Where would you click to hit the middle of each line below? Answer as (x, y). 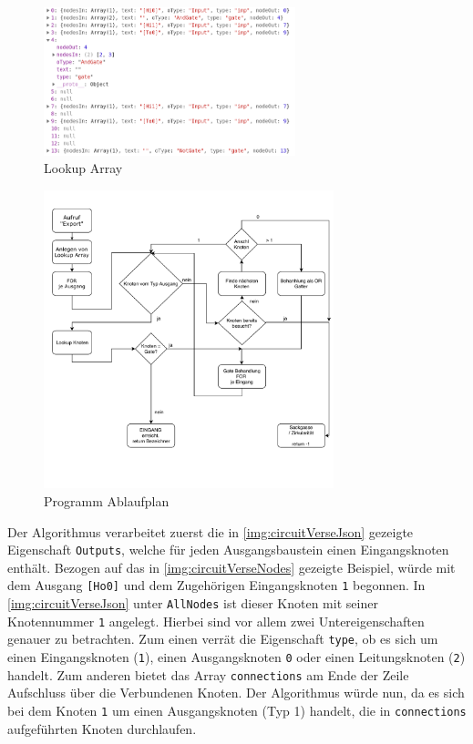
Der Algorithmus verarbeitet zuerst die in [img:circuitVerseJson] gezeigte (211, 531)
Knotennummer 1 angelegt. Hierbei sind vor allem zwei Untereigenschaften (216, 621)
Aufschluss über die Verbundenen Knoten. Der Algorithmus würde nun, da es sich (236, 693)
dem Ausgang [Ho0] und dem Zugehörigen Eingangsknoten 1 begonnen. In (216, 585)
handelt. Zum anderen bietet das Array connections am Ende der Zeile (208, 674)
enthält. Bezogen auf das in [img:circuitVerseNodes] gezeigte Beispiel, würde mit (231, 567)
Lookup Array (83, 168)
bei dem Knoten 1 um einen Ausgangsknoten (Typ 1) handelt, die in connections (237, 711)
